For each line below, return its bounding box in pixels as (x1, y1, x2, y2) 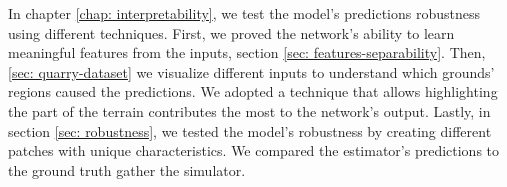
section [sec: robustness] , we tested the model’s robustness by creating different (8, 120, 492, 141)
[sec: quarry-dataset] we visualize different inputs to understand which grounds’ (8, 61, 495, 82)
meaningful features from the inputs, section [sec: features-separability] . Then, (8, 42, 486, 63)
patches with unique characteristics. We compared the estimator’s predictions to (8, 140, 500, 161)
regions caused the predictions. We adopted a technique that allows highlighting (8, 81, 498, 102)
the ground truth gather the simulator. (8, 159, 246, 180)
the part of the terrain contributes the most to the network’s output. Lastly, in (8, 100, 491, 121)
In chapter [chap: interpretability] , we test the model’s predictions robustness (8, 3, 481, 23)
